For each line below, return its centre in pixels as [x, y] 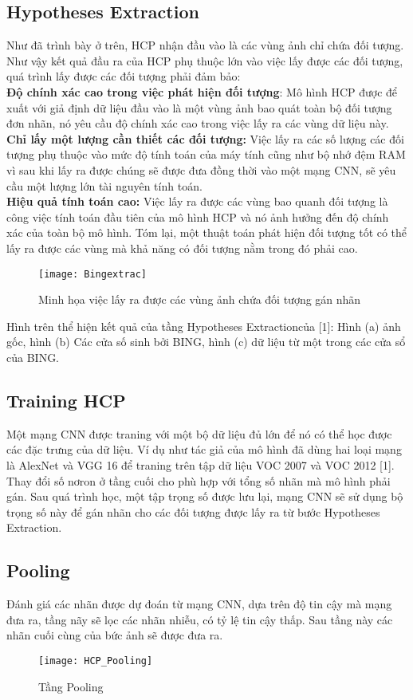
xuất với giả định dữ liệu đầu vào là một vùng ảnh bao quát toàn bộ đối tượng [199, 107]
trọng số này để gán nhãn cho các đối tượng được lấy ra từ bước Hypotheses [193, 511]
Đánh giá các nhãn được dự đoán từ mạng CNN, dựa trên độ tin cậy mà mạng [199, 604]
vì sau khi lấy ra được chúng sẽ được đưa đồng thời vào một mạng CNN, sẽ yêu [201, 169]
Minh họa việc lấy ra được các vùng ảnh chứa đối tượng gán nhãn [200, 299]
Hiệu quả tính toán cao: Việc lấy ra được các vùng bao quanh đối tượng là [197, 201]
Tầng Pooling [71, 686]
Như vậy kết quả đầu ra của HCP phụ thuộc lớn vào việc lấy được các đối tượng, [205, 60]
